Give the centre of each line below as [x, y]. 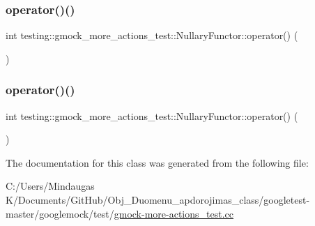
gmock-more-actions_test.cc [174, 213]
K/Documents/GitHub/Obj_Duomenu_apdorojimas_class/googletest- [158, 199]
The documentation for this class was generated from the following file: [157, 162]
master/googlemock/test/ [60, 213]
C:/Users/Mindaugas [50, 186]
